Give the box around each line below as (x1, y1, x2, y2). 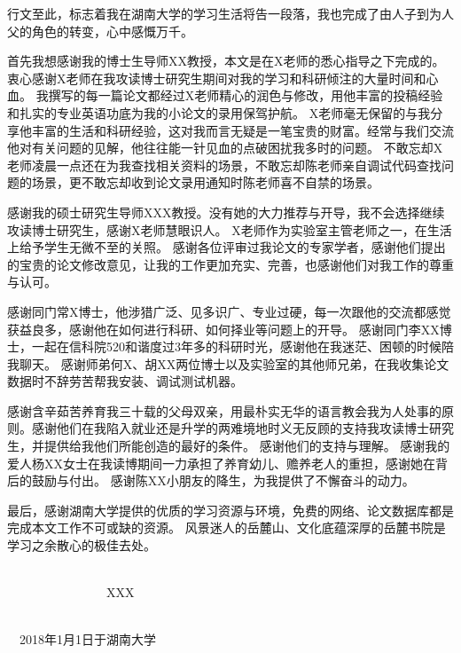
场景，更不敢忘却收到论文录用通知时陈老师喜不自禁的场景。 (31, 173, 379, 192)
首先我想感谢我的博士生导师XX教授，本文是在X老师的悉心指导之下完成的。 (7, 51, 445, 70)
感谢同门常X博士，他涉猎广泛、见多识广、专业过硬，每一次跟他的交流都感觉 (7, 302, 451, 320)
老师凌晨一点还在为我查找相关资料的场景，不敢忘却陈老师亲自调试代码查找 (7, 155, 441, 174)
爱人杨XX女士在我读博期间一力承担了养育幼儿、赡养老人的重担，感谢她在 (7, 453, 435, 472)
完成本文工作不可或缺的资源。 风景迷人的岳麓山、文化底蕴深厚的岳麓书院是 (7, 518, 446, 537)
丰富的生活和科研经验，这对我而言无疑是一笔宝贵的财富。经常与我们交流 (31, 121, 454, 139)
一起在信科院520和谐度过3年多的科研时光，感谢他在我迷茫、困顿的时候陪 (31, 337, 454, 356)
